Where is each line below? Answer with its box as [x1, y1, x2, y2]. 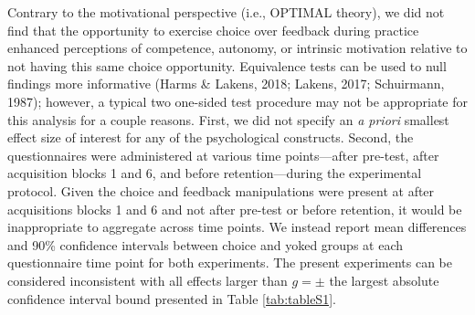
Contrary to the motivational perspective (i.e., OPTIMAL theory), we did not [7, 3, 445, 21]
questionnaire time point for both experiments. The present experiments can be [7, 253, 453, 272]
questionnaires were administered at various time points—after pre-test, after [7, 145, 439, 164]
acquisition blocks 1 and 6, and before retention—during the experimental [7, 163, 422, 183]
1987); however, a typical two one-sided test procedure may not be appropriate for [7, 91, 468, 110]
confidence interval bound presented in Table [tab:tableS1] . [7, 289, 336, 308]
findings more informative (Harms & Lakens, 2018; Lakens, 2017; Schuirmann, [7, 74, 445, 93]
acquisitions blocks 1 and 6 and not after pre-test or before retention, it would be [7, 199, 462, 218]
